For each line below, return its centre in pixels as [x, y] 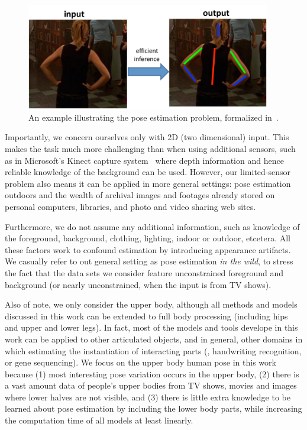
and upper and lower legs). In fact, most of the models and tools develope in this [151, 327]
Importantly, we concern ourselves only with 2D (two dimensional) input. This [147, 137]
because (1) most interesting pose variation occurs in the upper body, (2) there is [152, 374]
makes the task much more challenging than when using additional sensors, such [150, 148]
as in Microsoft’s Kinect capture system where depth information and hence [144, 160]
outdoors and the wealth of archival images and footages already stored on [140, 195]
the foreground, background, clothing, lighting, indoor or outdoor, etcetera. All [148, 238]
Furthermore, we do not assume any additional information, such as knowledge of [152, 226]
